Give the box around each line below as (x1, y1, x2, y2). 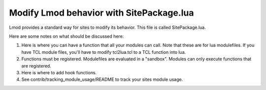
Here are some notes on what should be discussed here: (9, 33, 124, 39)
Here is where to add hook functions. (21, 69, 97, 75)
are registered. (21, 63, 51, 68)
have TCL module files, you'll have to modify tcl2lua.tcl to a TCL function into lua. (21, 49, 186, 55)
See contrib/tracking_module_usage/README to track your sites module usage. (21, 76, 183, 83)
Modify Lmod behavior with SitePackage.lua (9, 7, 194, 18)
